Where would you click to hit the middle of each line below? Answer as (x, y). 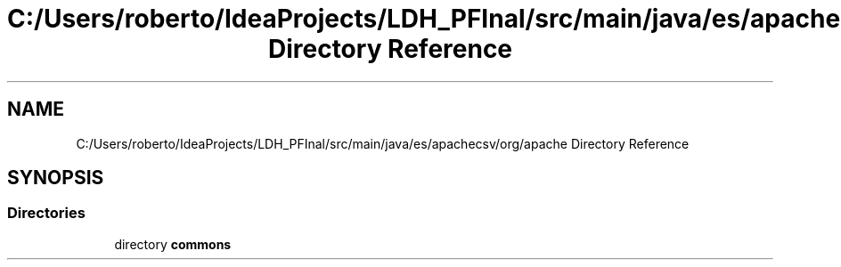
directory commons (173, 244)
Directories (46, 213)
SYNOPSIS (56, 178)
